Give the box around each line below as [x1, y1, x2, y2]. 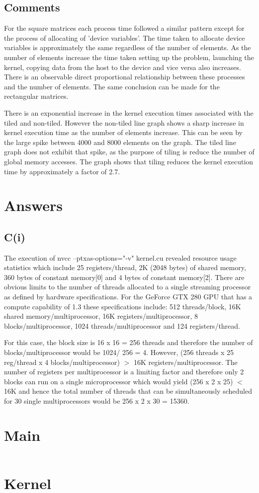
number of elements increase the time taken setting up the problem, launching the [4, 52, 254, 62]
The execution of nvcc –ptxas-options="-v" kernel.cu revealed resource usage [4, 252, 237, 263]
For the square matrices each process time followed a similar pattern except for [4, 23, 245, 33]
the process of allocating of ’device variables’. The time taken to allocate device [4, 32, 245, 43]
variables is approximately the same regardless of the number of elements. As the [4, 42, 251, 53]
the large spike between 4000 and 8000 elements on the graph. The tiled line [4, 137, 236, 147]
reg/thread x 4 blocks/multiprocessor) [4, 356, 120, 367]
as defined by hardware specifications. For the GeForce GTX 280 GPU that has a [4, 291, 253, 302]
